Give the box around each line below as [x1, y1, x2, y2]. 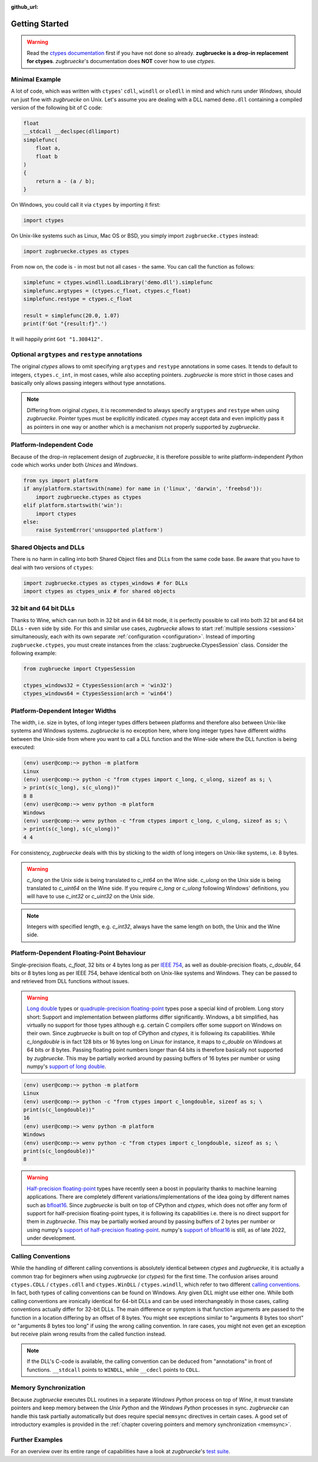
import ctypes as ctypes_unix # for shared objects [23, 588, 176, 595]
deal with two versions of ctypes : [11, 564, 94, 571]
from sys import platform [23, 477, 98, 484]
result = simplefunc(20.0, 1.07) [23, 312, 120, 319]
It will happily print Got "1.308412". [11, 335, 104, 342]
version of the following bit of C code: [11, 104, 102, 112]
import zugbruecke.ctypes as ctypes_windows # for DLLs [23, 579, 188, 586]
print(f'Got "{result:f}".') [23, 321, 108, 327]
